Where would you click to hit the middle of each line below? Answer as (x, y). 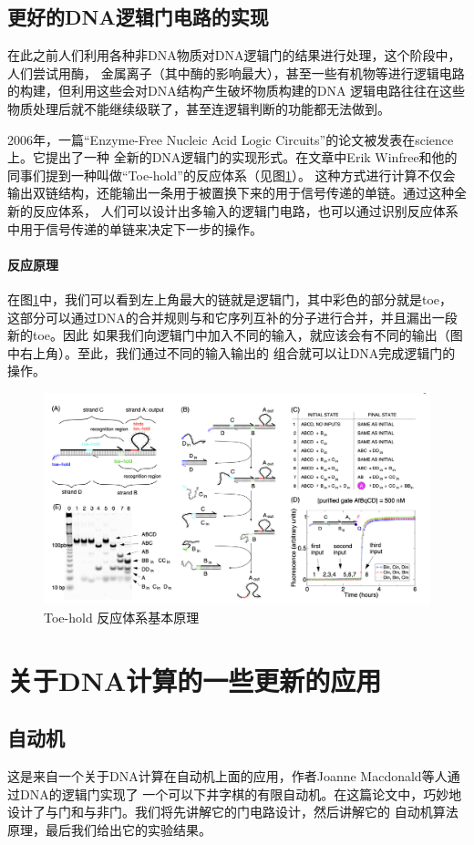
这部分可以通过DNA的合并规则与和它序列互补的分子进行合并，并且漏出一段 (232, 317)
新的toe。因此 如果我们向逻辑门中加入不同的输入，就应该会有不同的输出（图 (235, 335)
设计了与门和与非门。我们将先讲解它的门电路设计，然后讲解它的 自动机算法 (233, 812)
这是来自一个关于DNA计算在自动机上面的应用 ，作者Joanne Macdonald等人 (227, 775)
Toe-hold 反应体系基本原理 (122, 617)
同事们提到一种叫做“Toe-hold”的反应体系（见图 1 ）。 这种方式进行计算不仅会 (232, 175)
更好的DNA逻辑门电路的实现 (138, 17)
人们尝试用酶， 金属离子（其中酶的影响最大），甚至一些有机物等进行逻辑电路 (236, 72)
